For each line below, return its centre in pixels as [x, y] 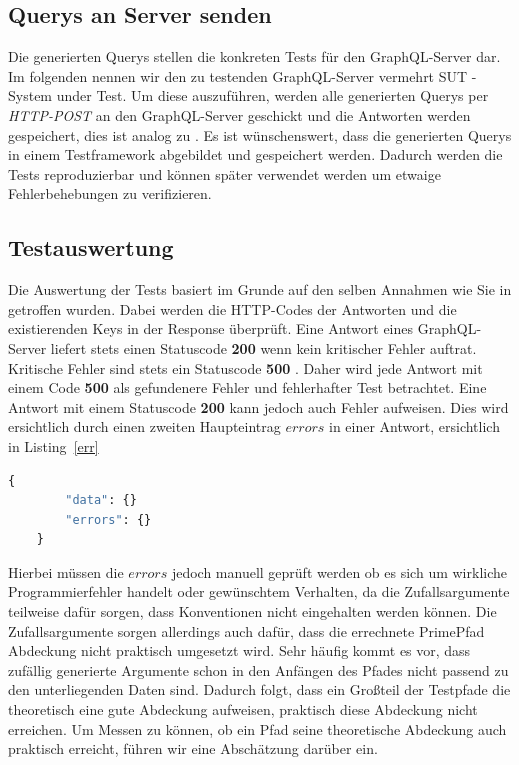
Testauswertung [91, 247]
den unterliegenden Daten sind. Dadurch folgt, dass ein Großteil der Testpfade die [259, 689]
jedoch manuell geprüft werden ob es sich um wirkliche [339, 571]
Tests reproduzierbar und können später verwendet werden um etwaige [224, 173]
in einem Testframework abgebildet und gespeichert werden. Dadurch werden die [255, 154]
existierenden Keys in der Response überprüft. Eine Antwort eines [211, 328]
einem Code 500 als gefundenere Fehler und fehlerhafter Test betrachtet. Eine [247, 387]
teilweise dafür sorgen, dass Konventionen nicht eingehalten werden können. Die [252, 611]
